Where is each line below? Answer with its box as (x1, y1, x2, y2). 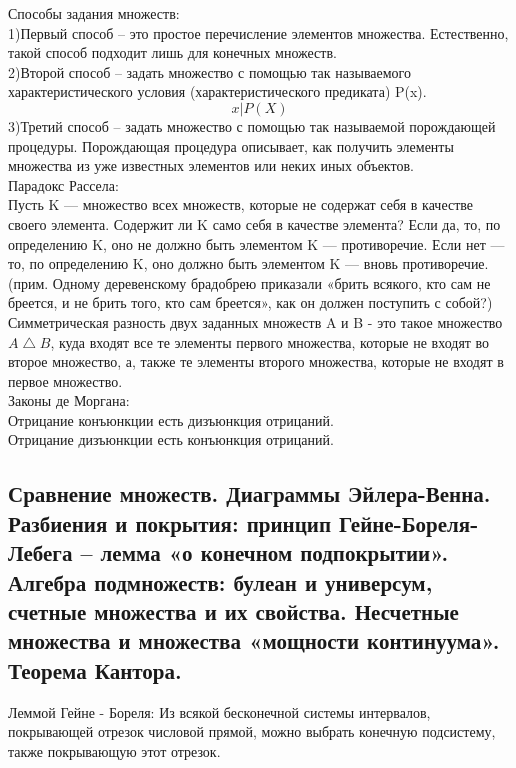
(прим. (8, 272, 49, 293)
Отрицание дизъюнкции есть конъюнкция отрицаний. (8, 429, 334, 450)
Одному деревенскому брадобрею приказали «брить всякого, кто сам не (52, 272, 491, 293)
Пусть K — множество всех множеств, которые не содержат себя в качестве (8, 194, 474, 215)
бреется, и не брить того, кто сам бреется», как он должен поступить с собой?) (8, 292, 493, 313)
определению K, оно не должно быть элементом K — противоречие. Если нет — (8, 233, 505, 254)
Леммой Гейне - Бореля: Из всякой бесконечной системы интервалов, (8, 701, 431, 722)
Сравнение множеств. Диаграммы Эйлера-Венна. (8, 478, 491, 509)
